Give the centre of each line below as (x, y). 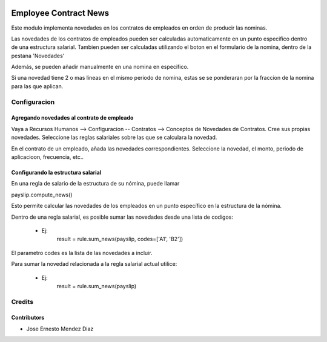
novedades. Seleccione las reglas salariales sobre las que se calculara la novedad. (114, 137)
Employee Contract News (60, 13)
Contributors (28, 318)
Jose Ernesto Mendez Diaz (60, 329)
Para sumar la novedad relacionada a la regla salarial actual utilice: (94, 264)
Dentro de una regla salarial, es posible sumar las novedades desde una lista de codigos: (122, 217)
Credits (22, 302)
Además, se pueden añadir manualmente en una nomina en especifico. (100, 67)
